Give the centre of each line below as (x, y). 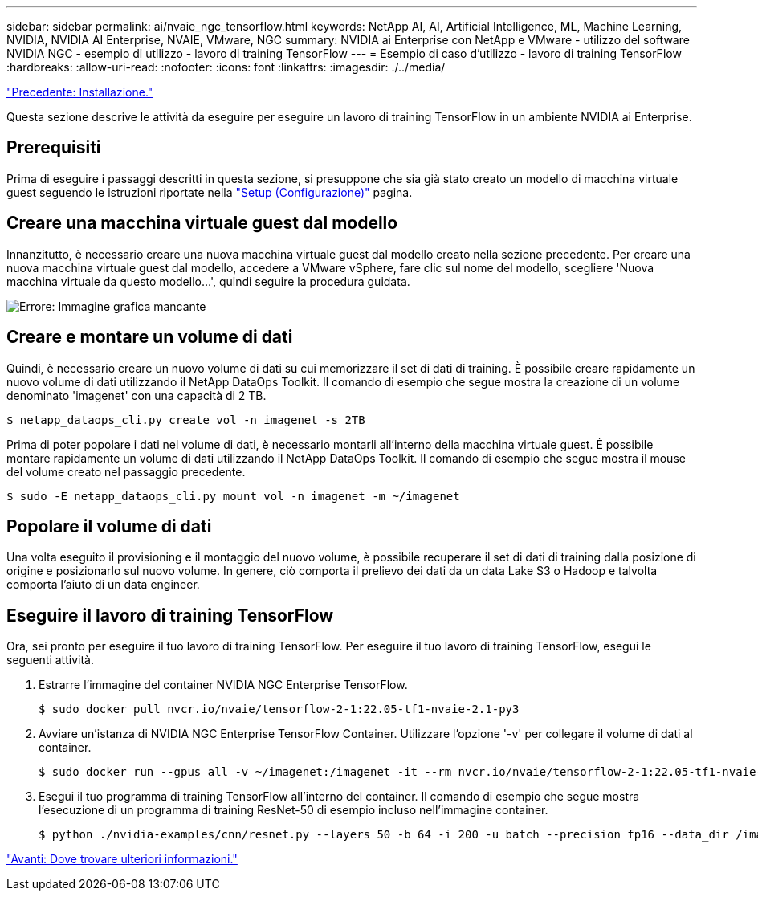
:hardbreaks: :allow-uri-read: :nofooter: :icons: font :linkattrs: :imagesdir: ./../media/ (226, 67)
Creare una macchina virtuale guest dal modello (202, 223)
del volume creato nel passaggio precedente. (126, 471)
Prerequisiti (54, 148)
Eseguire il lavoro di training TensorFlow (170, 615)
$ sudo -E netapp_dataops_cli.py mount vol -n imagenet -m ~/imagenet (233, 496)
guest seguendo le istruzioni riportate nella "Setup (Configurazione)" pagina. (210, 192)
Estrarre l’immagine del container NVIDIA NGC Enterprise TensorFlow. (223, 685)
